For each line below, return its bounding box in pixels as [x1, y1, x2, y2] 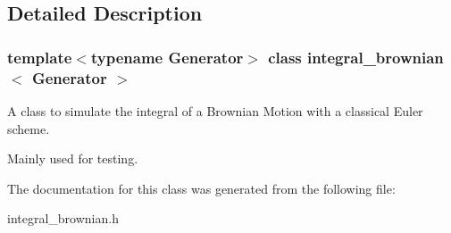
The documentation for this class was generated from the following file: [7, 179, 396, 197]
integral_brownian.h [7, 209, 119, 228]
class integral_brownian [268, 46, 444, 68]
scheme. [7, 119, 50, 137]
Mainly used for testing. [7, 149, 138, 168]
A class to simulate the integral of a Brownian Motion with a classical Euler [7, 101, 423, 120]
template [7, 46, 72, 68]
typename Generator [90, 46, 244, 68]
